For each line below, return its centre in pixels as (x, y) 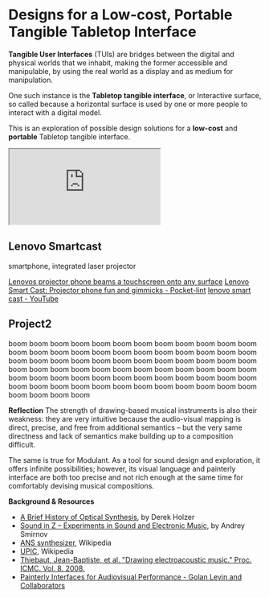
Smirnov (34, 534)
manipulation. (31, 80)
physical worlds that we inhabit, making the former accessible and (118, 63)
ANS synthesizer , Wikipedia (66, 542)
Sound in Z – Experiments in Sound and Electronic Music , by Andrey (132, 526)
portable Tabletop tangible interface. (69, 136)
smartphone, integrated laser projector (72, 266)
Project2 (30, 324)
